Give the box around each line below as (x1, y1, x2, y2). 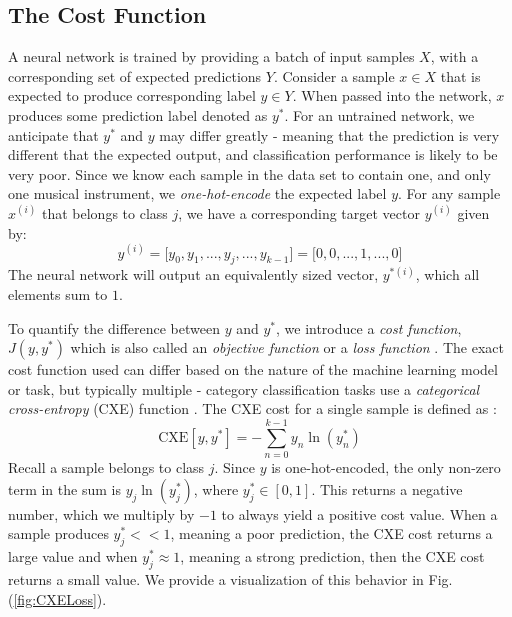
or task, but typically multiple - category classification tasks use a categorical (8, 378, 480, 399)
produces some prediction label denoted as (8, 104, 268, 125)
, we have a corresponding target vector (178, 202, 420, 223)
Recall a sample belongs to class (8, 457, 205, 478)
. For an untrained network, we (284, 104, 475, 125)
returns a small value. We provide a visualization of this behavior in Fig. (8, 568, 453, 589)
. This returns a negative (311, 478, 463, 499)
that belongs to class (41, 202, 168, 223)
